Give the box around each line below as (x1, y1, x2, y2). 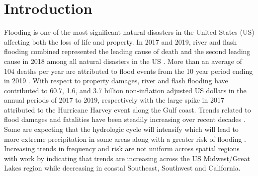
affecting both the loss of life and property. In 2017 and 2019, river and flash (4, 36, 237, 47)
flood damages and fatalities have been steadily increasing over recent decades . (4, 114, 246, 124)
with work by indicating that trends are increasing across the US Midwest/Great (4, 153, 250, 163)
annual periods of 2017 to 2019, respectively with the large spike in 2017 (4, 95, 224, 105)
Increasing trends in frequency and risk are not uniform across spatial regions (4, 143, 240, 154)
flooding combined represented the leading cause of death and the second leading (4, 46, 251, 57)
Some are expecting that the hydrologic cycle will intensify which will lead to (4, 124, 239, 134)
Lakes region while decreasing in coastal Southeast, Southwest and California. (4, 163, 241, 173)
